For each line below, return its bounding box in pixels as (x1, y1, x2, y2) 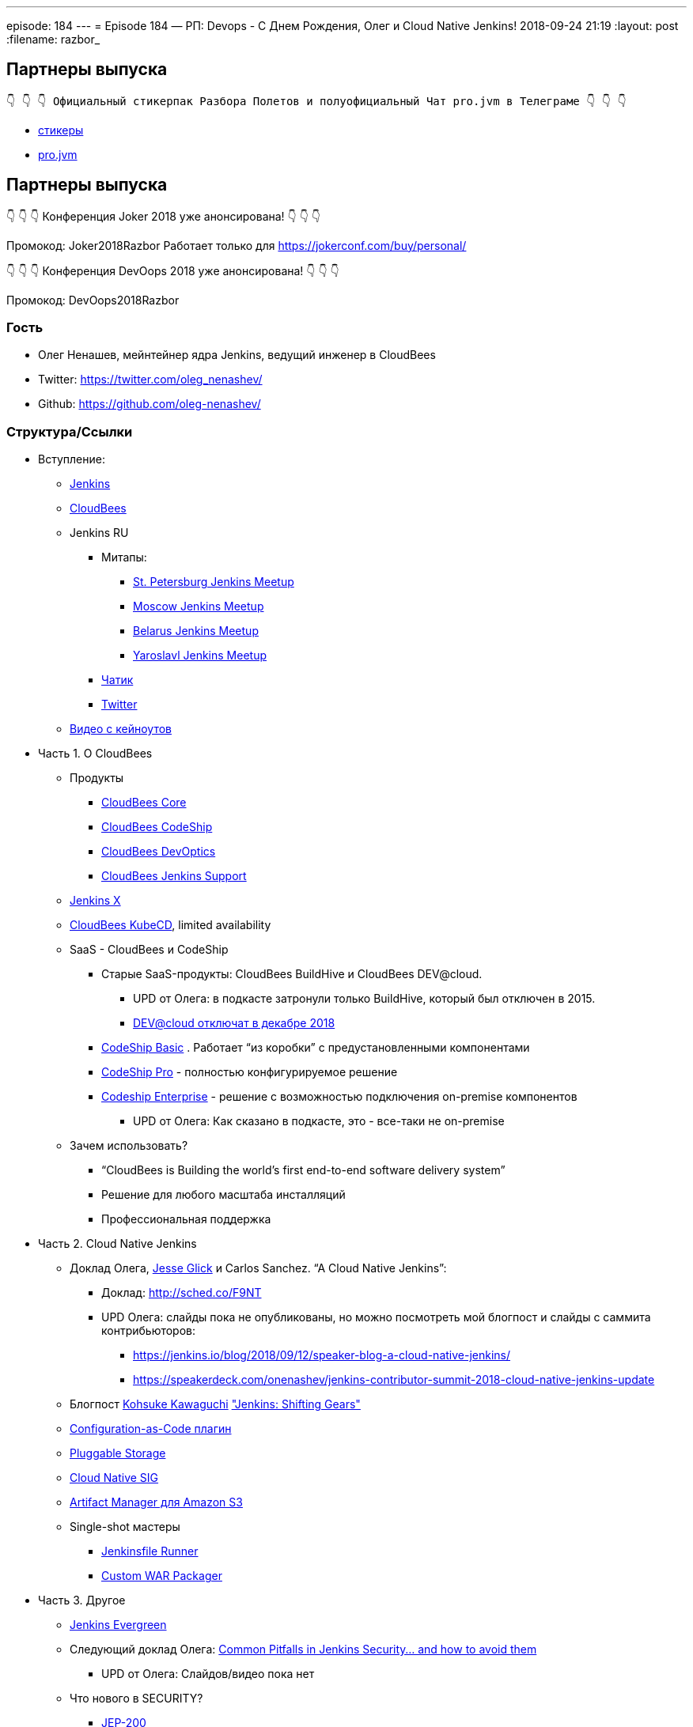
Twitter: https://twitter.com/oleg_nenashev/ (38, 372, 263, 387)
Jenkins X (70, 894, 121, 908)
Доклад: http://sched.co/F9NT (101, 1286, 262, 1300)
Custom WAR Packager (101, 1569, 222, 1583)
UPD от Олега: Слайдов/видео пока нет (101, 1667, 315, 1681)
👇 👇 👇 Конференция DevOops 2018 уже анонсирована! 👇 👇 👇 (6, 263, 339, 278)
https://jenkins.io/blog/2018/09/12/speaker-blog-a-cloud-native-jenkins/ (133, 1348, 511, 1362)
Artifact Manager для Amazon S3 (70, 1495, 243, 1510)
